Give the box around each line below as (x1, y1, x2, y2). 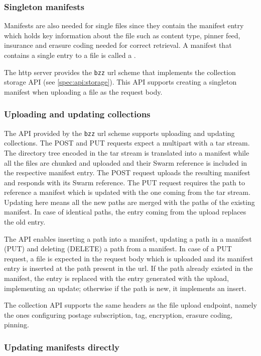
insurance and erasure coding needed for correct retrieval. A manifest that (4, 40, 232, 50)
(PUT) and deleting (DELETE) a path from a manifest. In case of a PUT (4, 243, 232, 254)
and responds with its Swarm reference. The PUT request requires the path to (4, 177, 245, 187)
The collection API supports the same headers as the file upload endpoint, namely (4, 300, 257, 310)
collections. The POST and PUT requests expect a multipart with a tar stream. (4, 137, 250, 148)
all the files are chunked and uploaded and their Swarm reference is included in (4, 157, 247, 168)
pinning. (4, 319, 29, 330)
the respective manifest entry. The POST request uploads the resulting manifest (4, 167, 250, 178)
